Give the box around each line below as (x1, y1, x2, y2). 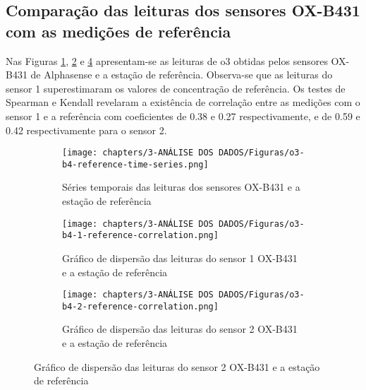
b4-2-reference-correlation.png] (62, 301, 219, 312)
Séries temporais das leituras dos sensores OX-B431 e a (62, 179, 300, 194)
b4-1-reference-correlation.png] (62, 230, 219, 241)
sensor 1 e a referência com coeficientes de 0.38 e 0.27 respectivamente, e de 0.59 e (6, 108, 360, 123)
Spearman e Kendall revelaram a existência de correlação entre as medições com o (6, 95, 360, 110)
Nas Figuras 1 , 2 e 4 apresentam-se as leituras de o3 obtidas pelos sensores (6, 53, 328, 68)
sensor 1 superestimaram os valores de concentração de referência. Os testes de (6, 81, 346, 95)
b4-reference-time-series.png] (62, 159, 209, 170)
